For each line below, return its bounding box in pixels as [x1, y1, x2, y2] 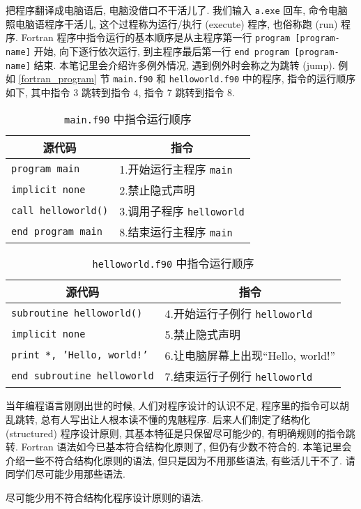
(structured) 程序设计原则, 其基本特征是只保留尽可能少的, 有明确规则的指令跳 [6, 425, 355, 440]
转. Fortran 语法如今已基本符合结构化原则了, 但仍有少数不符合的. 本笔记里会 [6, 439, 352, 454]
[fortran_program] [18, 71, 97, 86]
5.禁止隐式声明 [164, 326, 241, 343]
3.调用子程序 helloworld [119, 203, 245, 220]
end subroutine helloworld [11, 370, 154, 382]
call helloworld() [11, 205, 109, 217]
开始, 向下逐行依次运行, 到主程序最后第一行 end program [33, 43, 289, 58]
